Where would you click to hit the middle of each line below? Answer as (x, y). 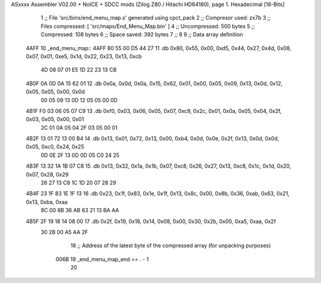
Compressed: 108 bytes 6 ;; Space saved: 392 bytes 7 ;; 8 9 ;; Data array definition (142, 34)
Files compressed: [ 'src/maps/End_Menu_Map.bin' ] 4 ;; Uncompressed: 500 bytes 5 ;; (148, 26)
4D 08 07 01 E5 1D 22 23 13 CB (79, 70)
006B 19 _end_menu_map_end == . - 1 (102, 259)
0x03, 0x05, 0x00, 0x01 (55, 120)
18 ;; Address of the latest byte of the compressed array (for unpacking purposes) (171, 246)
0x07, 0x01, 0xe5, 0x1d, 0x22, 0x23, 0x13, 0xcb (84, 56)
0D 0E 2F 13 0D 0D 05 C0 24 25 (80, 155)
